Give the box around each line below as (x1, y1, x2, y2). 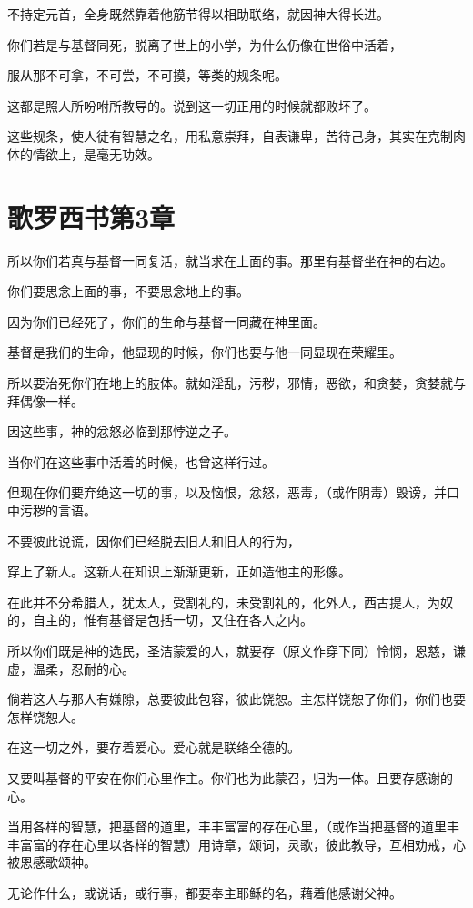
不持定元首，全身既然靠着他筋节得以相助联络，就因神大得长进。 (7, 5, 389, 23)
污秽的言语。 (19, 501, 96, 520)
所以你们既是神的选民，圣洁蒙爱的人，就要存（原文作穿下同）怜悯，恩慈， (7, 641, 453, 659)
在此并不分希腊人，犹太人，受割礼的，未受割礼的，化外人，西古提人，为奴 (7, 592, 453, 611)
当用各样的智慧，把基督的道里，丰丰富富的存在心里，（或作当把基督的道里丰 (7, 817, 459, 836)
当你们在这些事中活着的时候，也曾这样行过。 (7, 452, 275, 471)
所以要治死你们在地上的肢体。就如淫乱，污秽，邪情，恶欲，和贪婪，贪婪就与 (7, 373, 466, 393)
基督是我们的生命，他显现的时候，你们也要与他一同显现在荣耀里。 (7, 342, 402, 362)
